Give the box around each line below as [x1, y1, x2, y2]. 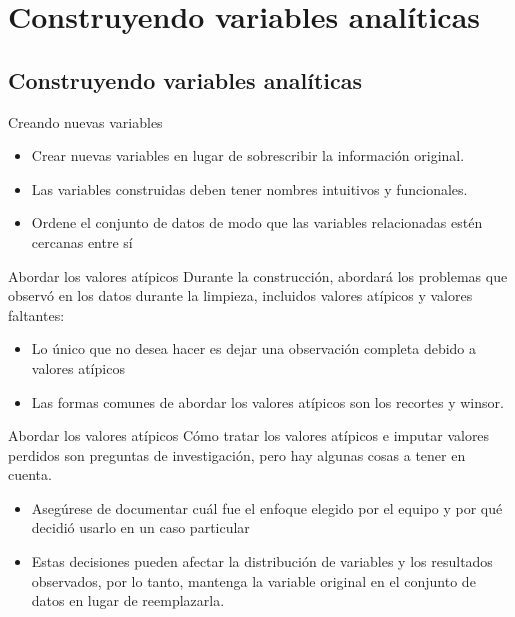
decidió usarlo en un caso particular [31, 517, 250, 538]
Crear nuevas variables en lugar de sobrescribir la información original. [31, 145, 465, 166]
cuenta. [8, 464, 52, 485]
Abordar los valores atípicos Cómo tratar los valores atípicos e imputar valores [8, 425, 490, 446]
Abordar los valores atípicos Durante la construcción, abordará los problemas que [8, 265, 508, 286]
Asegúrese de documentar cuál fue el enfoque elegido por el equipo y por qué [31, 497, 503, 518]
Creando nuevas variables [8, 111, 163, 132]
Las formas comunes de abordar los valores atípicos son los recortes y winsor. [31, 391, 504, 412]
